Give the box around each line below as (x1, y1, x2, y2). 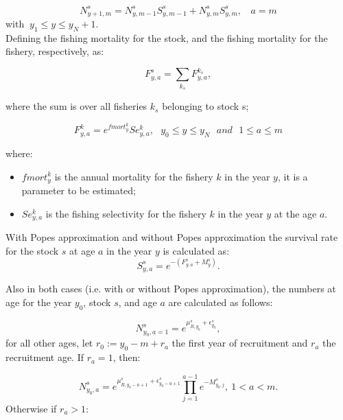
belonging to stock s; (162, 99, 249, 113)
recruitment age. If (5, 350, 84, 364)
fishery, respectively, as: (5, 44, 104, 58)
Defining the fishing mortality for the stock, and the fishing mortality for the (5, 30, 328, 45)
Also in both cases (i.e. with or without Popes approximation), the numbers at (5, 281, 336, 296)
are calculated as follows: (168, 294, 273, 309)
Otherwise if (5, 401, 57, 415)
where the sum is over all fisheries (5, 99, 147, 113)
